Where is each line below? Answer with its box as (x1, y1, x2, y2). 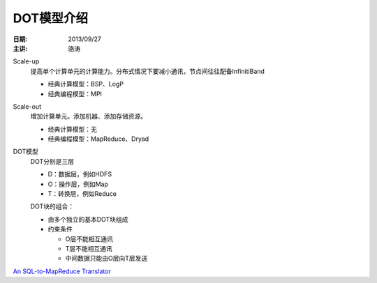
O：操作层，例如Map (47, 180, 108, 188)
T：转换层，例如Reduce (47, 190, 117, 198)
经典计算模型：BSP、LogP (47, 80, 124, 89)
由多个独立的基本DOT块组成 (47, 215, 128, 223)
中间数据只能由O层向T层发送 (65, 254, 148, 263)
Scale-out (13, 102, 42, 111)
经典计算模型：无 (47, 125, 97, 133)
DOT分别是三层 (30, 157, 75, 165)
